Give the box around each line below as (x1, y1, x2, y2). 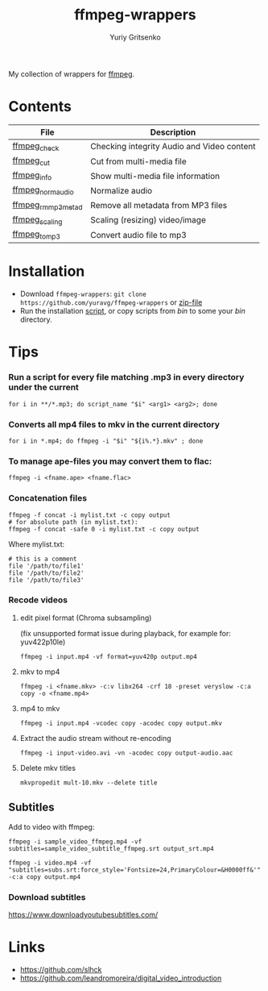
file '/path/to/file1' (8, 562, 85, 570)
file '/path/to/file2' (8, 568, 85, 577)
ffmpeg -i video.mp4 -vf (8, 859, 92, 867)
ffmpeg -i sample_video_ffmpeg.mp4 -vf (8, 837, 142, 846)
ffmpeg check (12, 139, 60, 153)
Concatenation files (8, 493, 87, 504)
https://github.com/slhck (19, 964, 102, 974)
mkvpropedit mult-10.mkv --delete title (19, 778, 158, 787)
